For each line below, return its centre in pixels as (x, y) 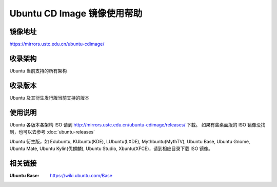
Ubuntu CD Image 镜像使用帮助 (76, 13)
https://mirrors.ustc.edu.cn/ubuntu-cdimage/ (57, 44)
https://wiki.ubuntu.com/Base (81, 175)
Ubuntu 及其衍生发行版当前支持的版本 (50, 98)
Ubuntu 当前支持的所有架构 (38, 71)
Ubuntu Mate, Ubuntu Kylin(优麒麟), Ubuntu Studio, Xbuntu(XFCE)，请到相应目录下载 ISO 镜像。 (111, 148)
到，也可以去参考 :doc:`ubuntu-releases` (52, 132)
